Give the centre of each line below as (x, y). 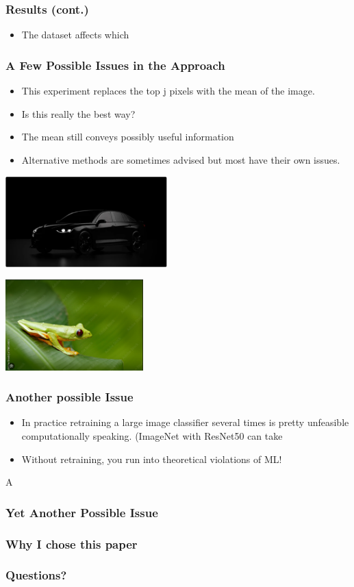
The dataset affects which (75, 35)
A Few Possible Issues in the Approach (115, 65)
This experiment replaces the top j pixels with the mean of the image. (168, 91)
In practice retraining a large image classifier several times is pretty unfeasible (185, 422)
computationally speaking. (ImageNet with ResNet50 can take (152, 435)
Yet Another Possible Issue (82, 512)
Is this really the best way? (78, 113)
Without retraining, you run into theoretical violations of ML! (152, 459)
